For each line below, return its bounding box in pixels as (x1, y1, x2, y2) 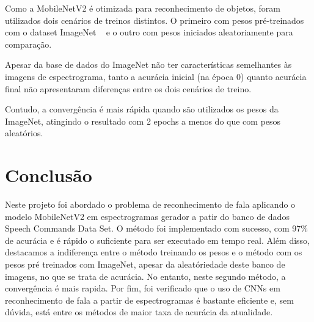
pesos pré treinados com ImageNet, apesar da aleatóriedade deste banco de (5, 258, 285, 271)
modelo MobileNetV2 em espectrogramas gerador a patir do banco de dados (5, 210, 290, 222)
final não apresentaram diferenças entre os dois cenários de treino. (5, 82, 252, 95)
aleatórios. (5, 126, 43, 139)
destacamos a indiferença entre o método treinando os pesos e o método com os (5, 246, 302, 258)
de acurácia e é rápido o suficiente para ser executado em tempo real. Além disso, (5, 233, 310, 246)
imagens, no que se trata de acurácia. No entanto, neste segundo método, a (5, 269, 286, 282)
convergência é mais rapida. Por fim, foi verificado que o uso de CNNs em (5, 282, 280, 295)
